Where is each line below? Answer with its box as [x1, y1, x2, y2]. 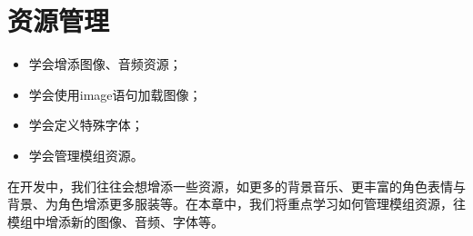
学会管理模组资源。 [28, 145, 144, 164]
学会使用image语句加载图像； [28, 84, 202, 103]
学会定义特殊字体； [28, 115, 144, 134]
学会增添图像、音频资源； [28, 54, 182, 74]
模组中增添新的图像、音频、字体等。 [7, 211, 224, 231]
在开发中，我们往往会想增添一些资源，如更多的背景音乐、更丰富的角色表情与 [7, 176, 466, 195]
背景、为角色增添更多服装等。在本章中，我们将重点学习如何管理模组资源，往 [7, 194, 466, 213]
